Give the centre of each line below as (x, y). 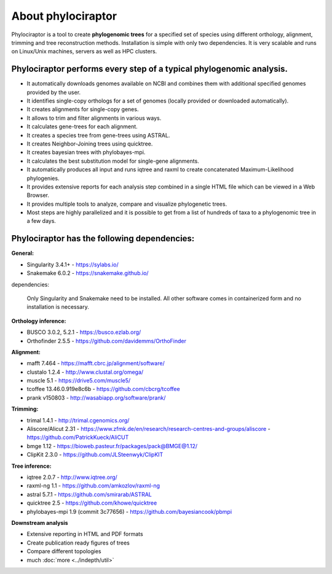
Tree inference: (31, 466)
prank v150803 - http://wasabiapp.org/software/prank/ (96, 398)
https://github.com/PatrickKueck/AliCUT (78, 437)
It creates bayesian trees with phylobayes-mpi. (86, 152)
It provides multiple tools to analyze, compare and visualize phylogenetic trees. (127, 204)
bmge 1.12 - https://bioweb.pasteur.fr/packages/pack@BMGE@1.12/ (112, 446)
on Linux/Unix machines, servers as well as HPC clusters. (84, 52)
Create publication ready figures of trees (78, 543)
